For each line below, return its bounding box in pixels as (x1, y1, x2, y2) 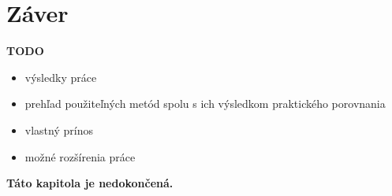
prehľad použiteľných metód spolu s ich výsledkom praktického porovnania (24, 95, 386, 112)
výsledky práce (24, 68, 97, 85)
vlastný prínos (24, 121, 93, 138)
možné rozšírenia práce (24, 148, 136, 165)
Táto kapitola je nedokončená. (6, 175, 174, 191)
